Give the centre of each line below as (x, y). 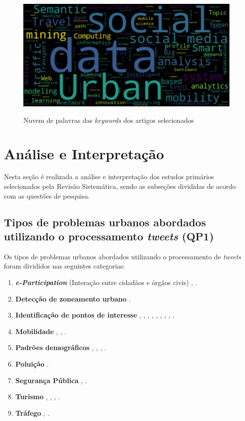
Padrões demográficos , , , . (61, 347)
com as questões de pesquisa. (47, 195)
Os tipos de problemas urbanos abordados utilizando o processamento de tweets (122, 256)
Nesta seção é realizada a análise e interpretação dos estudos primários (109, 177)
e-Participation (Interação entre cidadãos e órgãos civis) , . (106, 282)
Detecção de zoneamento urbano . (73, 298)
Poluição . (32, 363)
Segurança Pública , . (51, 380)
